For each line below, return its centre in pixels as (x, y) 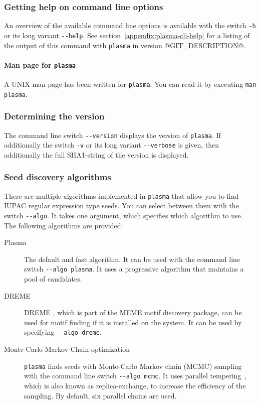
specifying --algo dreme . (63, 332)
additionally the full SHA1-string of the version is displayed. (96, 154)
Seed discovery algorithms (58, 177)
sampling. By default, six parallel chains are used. (100, 395)
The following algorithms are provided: (64, 225)
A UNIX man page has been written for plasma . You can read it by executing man (130, 84)
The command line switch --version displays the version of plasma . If (112, 135)
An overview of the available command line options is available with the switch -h (130, 25)
